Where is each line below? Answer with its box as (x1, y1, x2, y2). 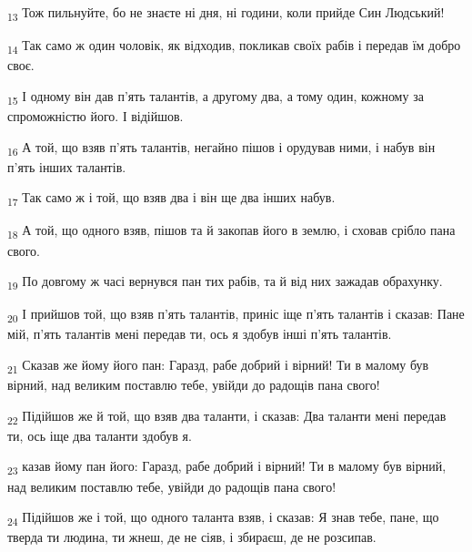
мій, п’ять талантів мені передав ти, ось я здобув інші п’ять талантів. (7, 324, 392, 343)
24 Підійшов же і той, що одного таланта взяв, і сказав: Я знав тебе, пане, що (7, 507, 439, 528)
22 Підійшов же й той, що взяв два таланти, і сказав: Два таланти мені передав (7, 405, 447, 427)
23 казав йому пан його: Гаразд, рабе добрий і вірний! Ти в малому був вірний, (7, 456, 447, 478)
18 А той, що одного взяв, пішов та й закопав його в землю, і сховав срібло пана (7, 220, 456, 242)
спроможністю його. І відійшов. (7, 106, 184, 125)
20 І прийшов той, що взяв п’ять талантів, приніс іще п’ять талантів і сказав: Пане (7, 304, 465, 326)
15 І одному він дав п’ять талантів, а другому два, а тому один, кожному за (7, 86, 424, 107)
